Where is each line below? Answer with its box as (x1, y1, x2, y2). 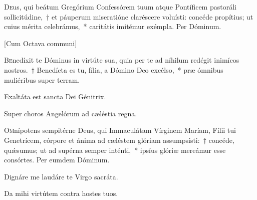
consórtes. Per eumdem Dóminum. (4, 154, 110, 165)
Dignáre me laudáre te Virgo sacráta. (4, 171, 118, 181)
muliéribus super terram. (4, 74, 80, 85)
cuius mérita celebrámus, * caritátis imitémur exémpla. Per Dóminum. (4, 21, 221, 32)
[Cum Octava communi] (4, 38, 77, 48)
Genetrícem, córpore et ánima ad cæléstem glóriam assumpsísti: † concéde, (4, 134, 234, 145)
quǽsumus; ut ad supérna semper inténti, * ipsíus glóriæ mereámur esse (4, 144, 226, 155)
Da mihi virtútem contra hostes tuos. (4, 188, 118, 198)
